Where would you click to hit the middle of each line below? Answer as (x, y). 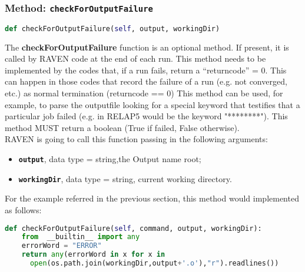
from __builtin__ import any (81, 237)
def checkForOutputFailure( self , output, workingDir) (112, 28)
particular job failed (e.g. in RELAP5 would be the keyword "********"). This (146, 116)
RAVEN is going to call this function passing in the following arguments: (136, 139)
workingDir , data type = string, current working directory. (125, 178)
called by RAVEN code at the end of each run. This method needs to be (135, 58)
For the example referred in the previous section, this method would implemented (152, 198)
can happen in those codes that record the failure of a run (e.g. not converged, (146, 81)
